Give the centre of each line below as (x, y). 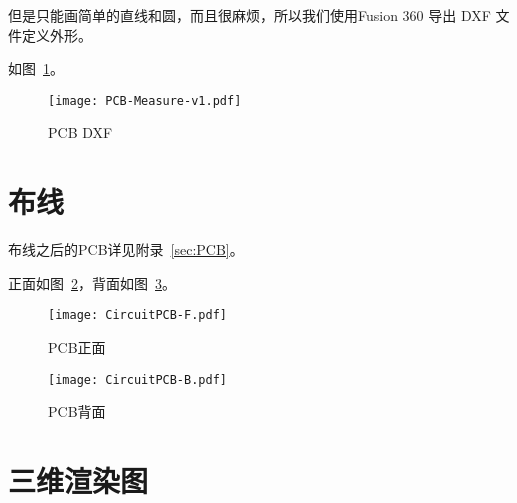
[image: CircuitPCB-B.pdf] (137, 379)
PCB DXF (80, 132)
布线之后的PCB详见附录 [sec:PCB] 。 (126, 249)
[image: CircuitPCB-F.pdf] (137, 315)
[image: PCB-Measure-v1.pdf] (145, 100)
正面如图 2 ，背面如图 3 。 (92, 282)
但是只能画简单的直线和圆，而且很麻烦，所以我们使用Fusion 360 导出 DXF (249, 15)
